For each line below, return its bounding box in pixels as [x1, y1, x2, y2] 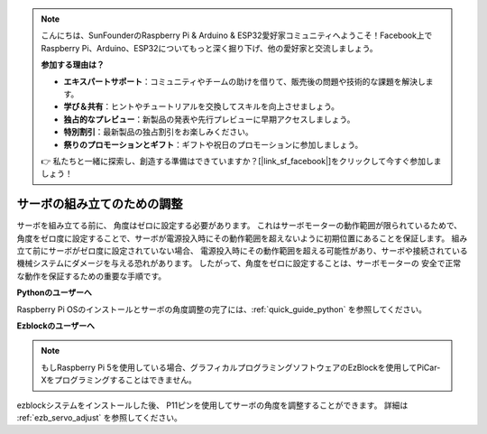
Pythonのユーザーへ [16, 287, 92, 298]
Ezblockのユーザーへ [16, 320, 95, 331]
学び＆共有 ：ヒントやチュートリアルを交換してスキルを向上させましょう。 [63, 101, 340, 112]
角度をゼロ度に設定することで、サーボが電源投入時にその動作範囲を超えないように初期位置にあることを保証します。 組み [16, 233, 468, 244]
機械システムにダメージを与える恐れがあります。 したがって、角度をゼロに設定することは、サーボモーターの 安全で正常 [16, 258, 462, 269]
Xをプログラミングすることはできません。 [41, 374, 198, 385]
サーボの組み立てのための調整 [16, 197, 183, 212]
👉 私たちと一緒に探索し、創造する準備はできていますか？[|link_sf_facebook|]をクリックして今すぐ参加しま [41, 155, 442, 166]
